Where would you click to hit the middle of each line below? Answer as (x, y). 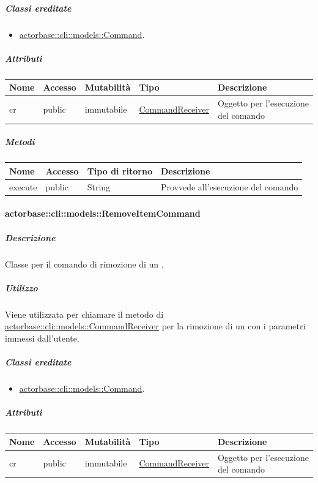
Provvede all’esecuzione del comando (229, 186)
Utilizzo (21, 287)
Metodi (20, 142)
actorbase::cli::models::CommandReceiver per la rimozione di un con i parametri (155, 326)
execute (23, 186)
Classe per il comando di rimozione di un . (84, 264)
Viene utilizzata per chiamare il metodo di (84, 314)
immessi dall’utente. (42, 338)
